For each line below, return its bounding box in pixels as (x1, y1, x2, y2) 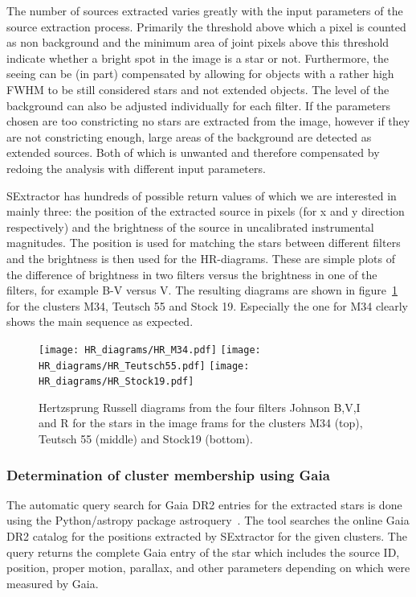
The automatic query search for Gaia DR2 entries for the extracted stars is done (6, 496, 402, 513)
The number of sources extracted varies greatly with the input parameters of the (6, 2, 403, 19)
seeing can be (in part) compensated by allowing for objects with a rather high (6, 65, 394, 82)
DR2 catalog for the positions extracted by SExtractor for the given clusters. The (6, 528, 407, 545)
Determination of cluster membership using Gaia (6, 464, 330, 484)
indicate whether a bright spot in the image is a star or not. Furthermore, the (6, 49, 389, 66)
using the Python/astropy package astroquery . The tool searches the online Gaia (6, 512, 410, 529)
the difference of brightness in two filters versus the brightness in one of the (6, 266, 377, 282)
